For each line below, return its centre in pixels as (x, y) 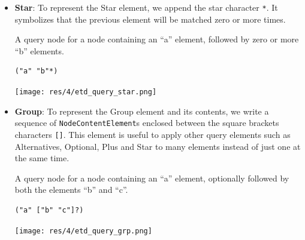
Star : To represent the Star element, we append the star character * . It (146, 7)
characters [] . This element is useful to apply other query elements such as (152, 134)
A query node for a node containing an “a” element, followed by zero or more (157, 39)
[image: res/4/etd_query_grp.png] (83, 231)
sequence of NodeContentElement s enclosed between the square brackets (147, 123)
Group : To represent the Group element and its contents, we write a (142, 111)
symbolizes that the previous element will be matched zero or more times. (150, 19)
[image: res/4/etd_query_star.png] (86, 92)
